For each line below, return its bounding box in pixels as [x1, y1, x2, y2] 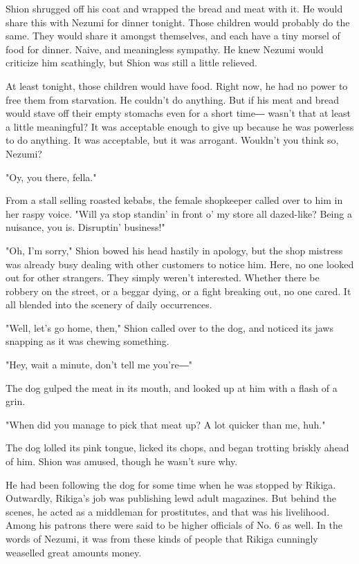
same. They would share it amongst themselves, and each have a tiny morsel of [6, 28, 340, 43]
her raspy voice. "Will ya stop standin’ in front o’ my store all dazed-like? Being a [6, 206, 352, 220]
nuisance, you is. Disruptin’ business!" [6, 220, 165, 234]
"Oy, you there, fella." [6, 169, 97, 184]
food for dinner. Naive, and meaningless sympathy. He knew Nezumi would [6, 41, 324, 56]
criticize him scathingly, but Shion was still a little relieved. [6, 55, 257, 70]
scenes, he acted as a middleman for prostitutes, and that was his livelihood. [6, 504, 330, 518]
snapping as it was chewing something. [6, 334, 169, 348]
